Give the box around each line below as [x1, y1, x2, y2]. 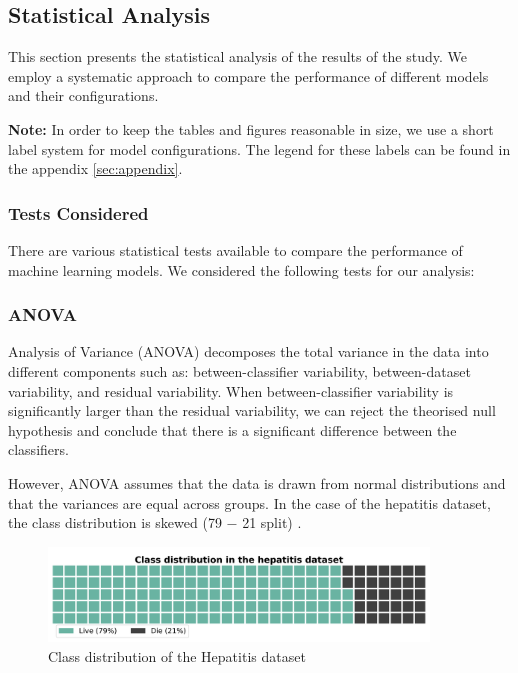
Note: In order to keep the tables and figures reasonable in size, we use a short [8, 118, 494, 139]
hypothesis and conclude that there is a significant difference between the [8, 419, 457, 440]
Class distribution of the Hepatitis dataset [48, 645, 306, 666]
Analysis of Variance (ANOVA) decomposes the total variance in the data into [8, 341, 489, 362]
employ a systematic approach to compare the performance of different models [8, 65, 489, 86]
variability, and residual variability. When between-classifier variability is [8, 380, 454, 401]
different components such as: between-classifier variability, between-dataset [8, 360, 471, 381]
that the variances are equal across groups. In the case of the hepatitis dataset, [8, 492, 491, 513]
